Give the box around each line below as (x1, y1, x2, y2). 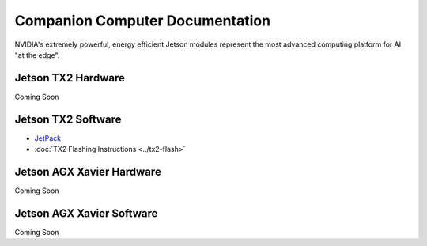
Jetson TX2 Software (14, 112, 122, 126)
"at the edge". (14, 50, 60, 59)
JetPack (34, 133, 62, 142)
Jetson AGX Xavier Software (14, 206, 158, 220)
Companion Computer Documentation (14, 12, 271, 29)
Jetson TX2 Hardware (14, 71, 126, 85)
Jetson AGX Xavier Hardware (14, 165, 161, 178)
